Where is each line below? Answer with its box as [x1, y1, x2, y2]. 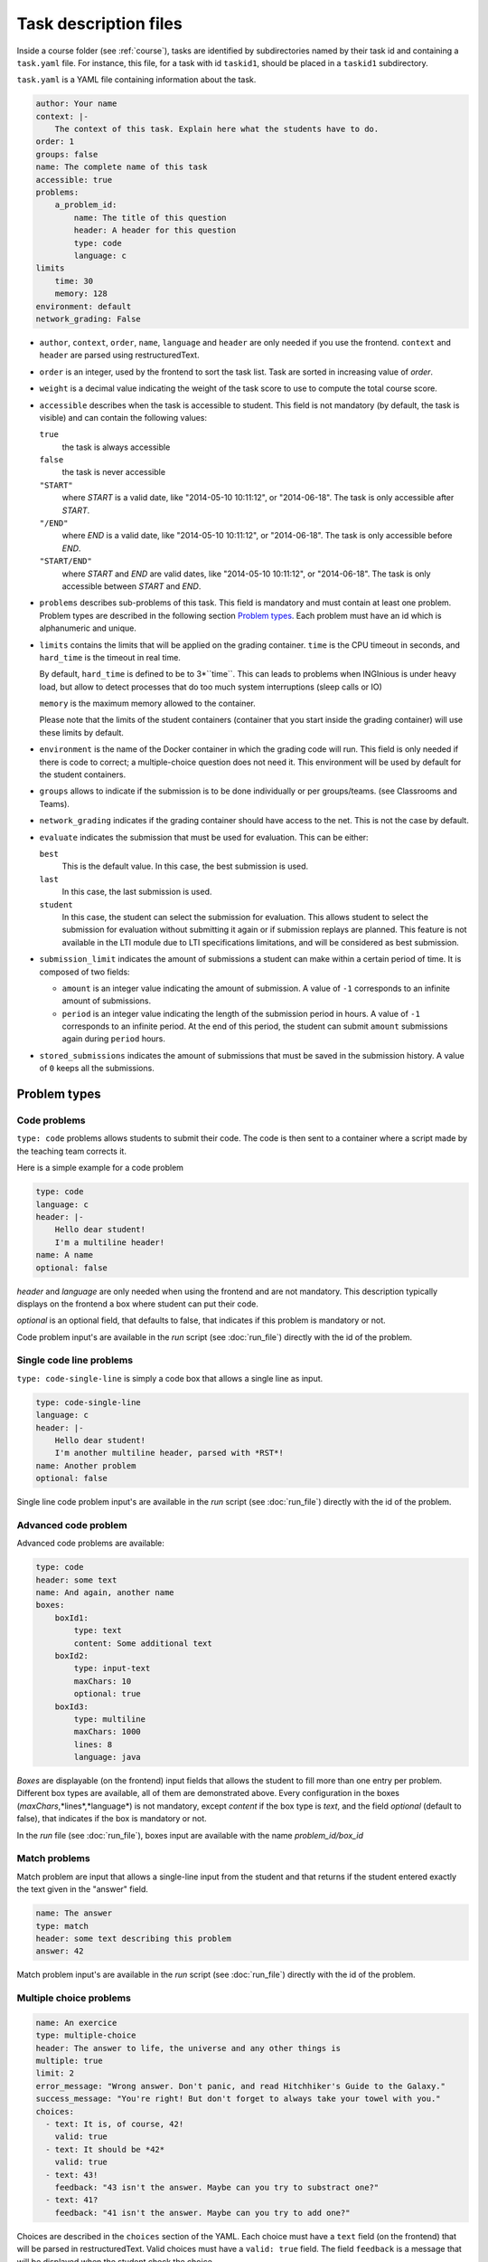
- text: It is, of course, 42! [45, 2119, 184, 2129]
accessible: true [35, 175, 113, 185]
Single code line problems [16, 1354, 134, 1366]
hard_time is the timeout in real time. [39, 651, 181, 662]
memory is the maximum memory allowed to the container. [39, 698, 257, 709]
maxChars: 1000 [73, 1726, 142, 1737]
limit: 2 [35, 2068, 75, 2078]
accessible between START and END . [61, 580, 202, 592]
